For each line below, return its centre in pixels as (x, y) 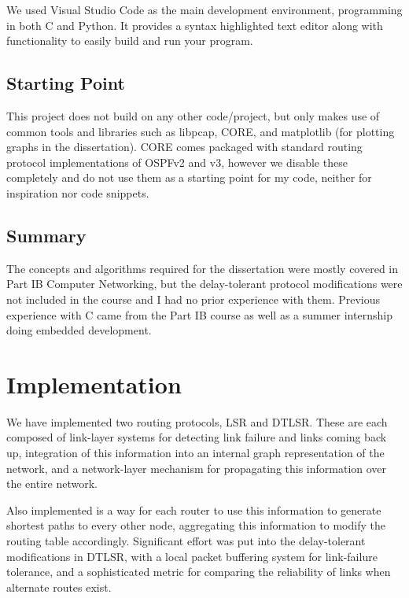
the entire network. (52, 484)
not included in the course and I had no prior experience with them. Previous (193, 299)
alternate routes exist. (59, 587)
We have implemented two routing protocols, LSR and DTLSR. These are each (197, 421)
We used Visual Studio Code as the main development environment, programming (204, 9)
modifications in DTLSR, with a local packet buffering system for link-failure (192, 556)
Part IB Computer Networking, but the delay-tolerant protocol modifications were (204, 284)
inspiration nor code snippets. (78, 192)
